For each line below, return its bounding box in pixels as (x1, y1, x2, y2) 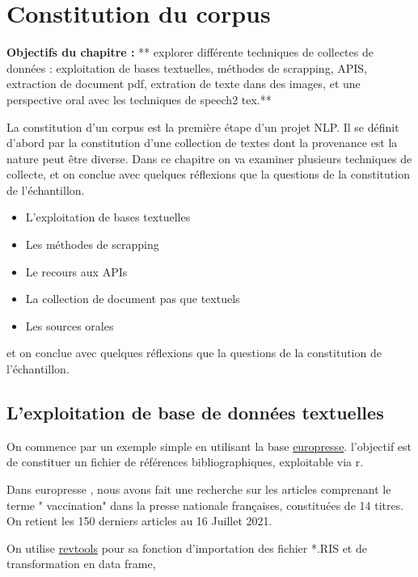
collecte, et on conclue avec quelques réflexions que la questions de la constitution (6, 166, 410, 183)
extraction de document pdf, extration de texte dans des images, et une (6, 75, 361, 92)
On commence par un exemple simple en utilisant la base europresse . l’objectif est (6, 437, 412, 454)
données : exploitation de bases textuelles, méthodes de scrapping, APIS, (6, 59, 367, 76)
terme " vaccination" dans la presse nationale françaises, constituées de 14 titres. (6, 496, 404, 513)
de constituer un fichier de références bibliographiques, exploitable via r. (6, 453, 364, 470)
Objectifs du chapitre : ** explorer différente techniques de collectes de (6, 44, 374, 61)
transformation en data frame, (6, 555, 156, 572)
